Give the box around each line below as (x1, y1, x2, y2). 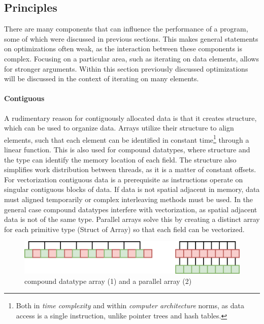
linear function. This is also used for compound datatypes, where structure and (4, 144, 250, 154)
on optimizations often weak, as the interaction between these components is (4, 43, 242, 54)
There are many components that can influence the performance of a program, (4, 23, 248, 34)
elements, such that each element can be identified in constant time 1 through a (4, 133, 249, 145)
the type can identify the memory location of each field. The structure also (4, 154, 237, 165)
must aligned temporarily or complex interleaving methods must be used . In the (4, 193, 253, 204)
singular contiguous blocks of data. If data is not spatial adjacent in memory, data (4, 184, 260, 195)
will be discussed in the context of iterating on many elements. (4, 73, 199, 84)
